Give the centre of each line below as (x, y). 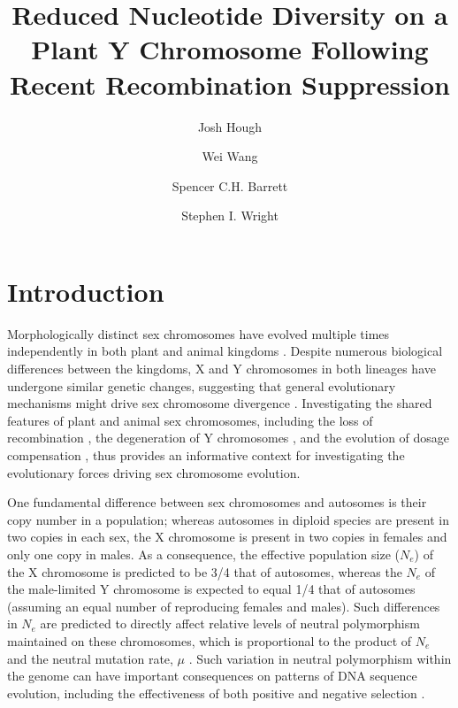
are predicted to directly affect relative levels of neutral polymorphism (230, 623)
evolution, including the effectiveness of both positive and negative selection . (216, 693)
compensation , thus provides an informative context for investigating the (206, 454)
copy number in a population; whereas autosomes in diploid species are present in (228, 519)
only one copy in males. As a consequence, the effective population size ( (203, 554)
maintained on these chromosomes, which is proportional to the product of (210, 640)
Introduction (86, 291)
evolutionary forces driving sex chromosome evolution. (154, 472)
